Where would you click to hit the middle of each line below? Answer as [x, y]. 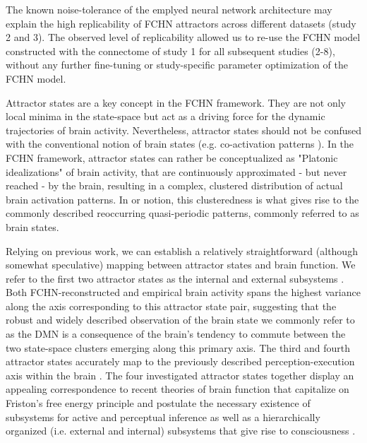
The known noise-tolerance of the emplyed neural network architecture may [169, 9]
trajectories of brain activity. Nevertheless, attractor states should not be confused [183, 130]
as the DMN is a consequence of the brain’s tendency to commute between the [176, 334]
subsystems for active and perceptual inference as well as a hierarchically [163, 417]
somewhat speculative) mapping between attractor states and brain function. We [181, 265]
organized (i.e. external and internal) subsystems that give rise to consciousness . [181, 431]
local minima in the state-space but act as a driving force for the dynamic [166, 116]
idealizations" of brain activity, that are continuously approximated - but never [176, 171]
